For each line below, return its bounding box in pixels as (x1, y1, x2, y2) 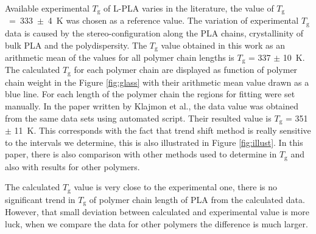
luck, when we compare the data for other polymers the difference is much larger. (5, 217, 308, 230)
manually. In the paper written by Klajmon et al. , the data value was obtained (5, 100, 299, 112)
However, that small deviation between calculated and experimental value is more (5, 205, 309, 218)
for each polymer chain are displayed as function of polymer (74, 63, 298, 76)
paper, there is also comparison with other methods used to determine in (5, 148, 277, 160)
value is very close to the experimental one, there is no (74, 181, 278, 193)
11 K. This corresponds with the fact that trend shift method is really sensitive (14, 124, 311, 137)
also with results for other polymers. (5, 160, 140, 173)
